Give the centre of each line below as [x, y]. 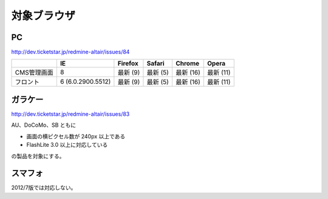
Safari [155, 64]
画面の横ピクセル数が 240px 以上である [76, 136]
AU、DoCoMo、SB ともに [44, 125]
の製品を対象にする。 [38, 156]
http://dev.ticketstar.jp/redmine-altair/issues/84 [70, 52]
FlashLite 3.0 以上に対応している [67, 145]
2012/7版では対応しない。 [44, 187]
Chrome [187, 64]
